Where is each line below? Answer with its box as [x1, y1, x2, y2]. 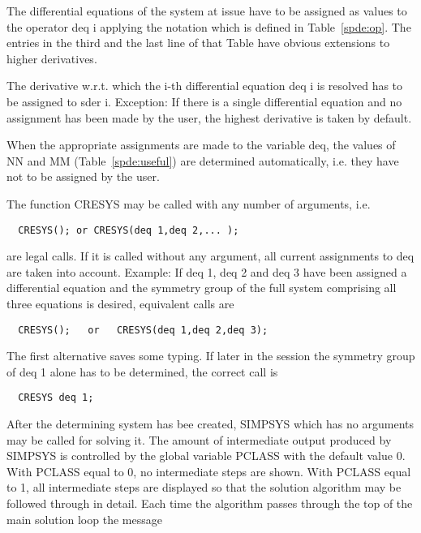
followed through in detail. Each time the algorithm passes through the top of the [6, 495, 413, 512]
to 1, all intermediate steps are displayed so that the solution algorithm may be [6, 479, 402, 496]
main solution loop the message [6, 510, 162, 527]
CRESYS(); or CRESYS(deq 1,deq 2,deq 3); [18, 324, 268, 336]
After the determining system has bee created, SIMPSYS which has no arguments [6, 415, 414, 432]
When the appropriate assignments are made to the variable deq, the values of [6, 136, 396, 153]
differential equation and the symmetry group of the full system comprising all [6, 279, 397, 296]
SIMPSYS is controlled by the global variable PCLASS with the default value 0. [6, 447, 406, 464]
